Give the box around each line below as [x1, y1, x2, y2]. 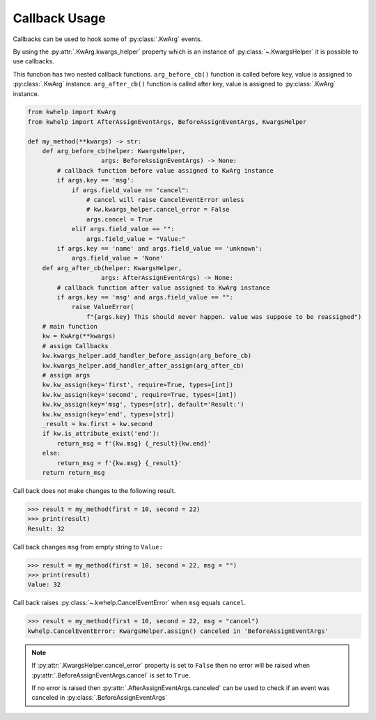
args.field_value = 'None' [71, 254, 164, 263]
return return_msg [42, 469, 105, 476]
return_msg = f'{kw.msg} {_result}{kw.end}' [56, 439, 212, 447]
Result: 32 [27, 524, 65, 533]
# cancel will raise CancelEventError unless [86, 196, 244, 203]
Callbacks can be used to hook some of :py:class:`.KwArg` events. [13, 35, 203, 43]
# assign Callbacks [42, 342, 109, 350]
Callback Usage [13, 10, 106, 26]
